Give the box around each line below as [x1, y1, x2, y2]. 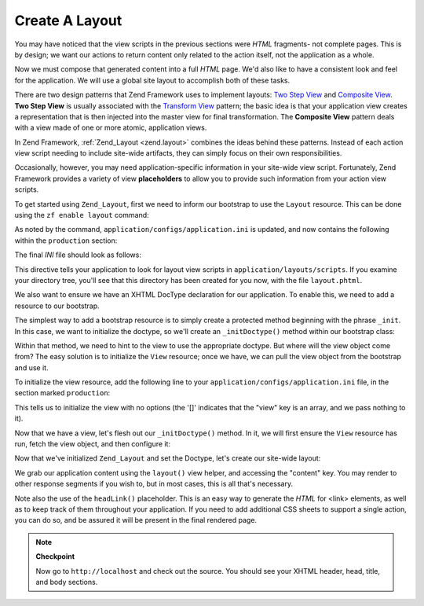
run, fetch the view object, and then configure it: [14, 439, 171, 449]
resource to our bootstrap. [14, 301, 100, 310]
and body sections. [35, 577, 98, 586]
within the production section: [14, 236, 118, 245]
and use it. [14, 362, 49, 373]
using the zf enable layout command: [14, 211, 149, 220]
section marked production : [14, 388, 111, 398]
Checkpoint [35, 552, 75, 561]
